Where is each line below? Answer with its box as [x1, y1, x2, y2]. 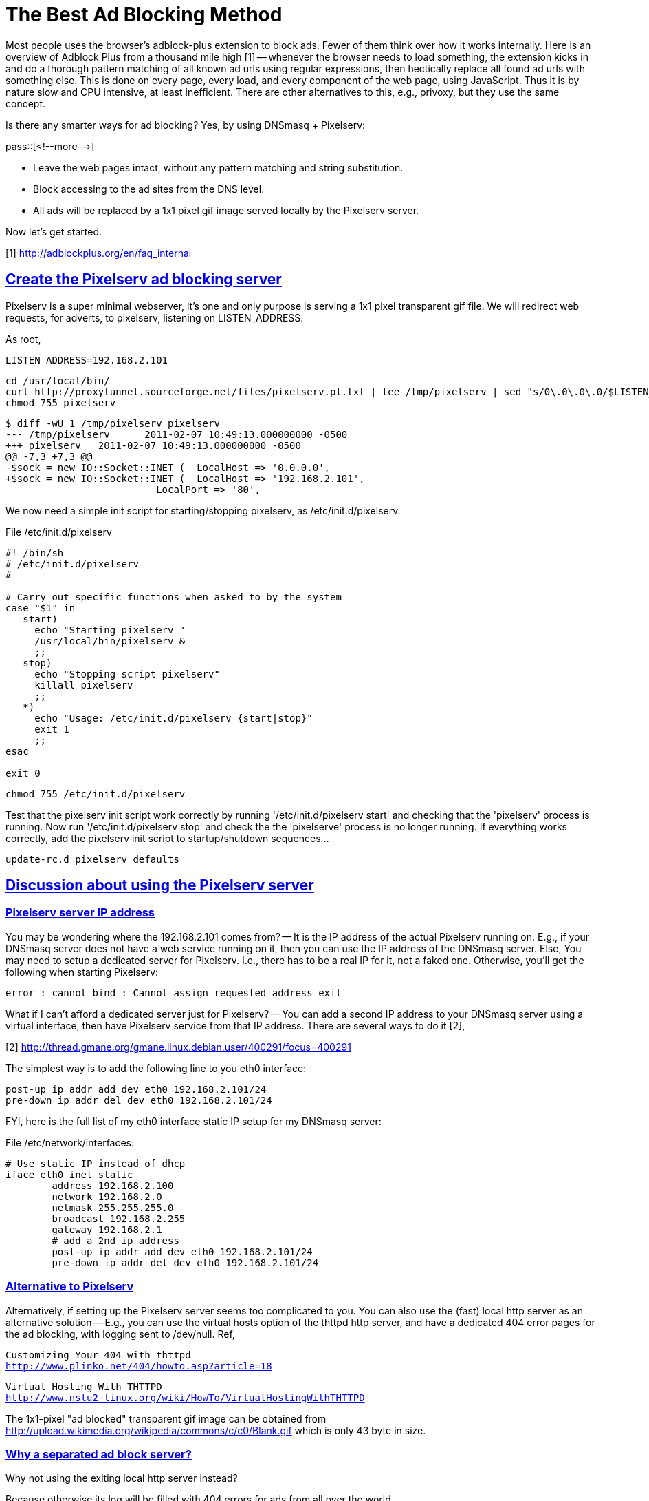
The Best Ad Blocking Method [5, 3, 283, 26]
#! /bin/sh [5, 547, 64, 558]
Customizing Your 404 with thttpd [5, 1349, 191, 1361]
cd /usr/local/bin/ [5, 375, 110, 386]
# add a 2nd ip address [52, 1235, 179, 1246]
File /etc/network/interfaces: [5, 1136, 135, 1148]
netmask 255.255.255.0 [52, 1201, 174, 1213]
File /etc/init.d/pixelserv [5, 525, 112, 538]
